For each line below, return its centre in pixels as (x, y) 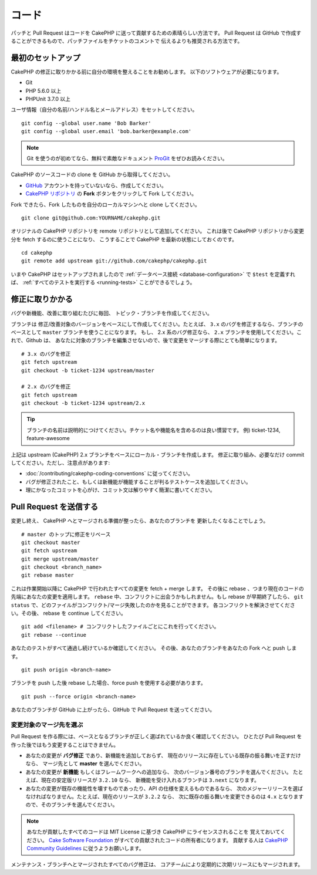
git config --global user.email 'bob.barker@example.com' (107, 131)
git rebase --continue (54, 635)
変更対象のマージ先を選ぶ (47, 725)
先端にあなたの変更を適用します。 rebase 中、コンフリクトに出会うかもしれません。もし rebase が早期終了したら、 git (157, 597)
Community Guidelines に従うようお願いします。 (85, 848)
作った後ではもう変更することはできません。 (65, 745)
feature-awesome (48, 438)
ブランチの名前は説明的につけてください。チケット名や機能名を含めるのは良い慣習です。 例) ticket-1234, (154, 430)
